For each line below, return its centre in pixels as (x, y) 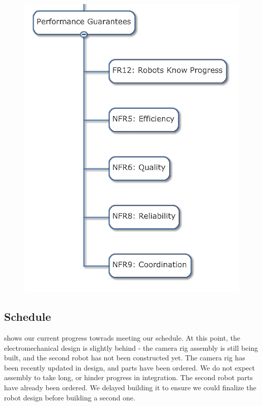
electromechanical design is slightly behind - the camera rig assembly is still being (131, 347)
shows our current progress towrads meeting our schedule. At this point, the (122, 338)
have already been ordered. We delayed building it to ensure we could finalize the (130, 387)
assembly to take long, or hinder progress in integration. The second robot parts (128, 377)
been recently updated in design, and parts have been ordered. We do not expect (129, 367)
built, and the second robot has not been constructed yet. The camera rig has (125, 358)
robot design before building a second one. (70, 397)
